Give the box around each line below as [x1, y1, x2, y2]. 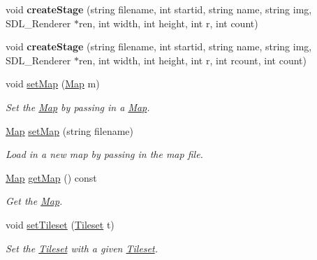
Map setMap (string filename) [6, 123, 134, 138]
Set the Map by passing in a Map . [6, 99, 150, 114]
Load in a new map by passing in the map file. [6, 147, 203, 161]
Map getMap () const [6, 170, 97, 185]
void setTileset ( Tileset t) [6, 217, 115, 231]
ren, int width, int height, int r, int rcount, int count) [78, 52, 307, 67]
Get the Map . [6, 194, 63, 208]
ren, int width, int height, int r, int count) [78, 15, 258, 30]
